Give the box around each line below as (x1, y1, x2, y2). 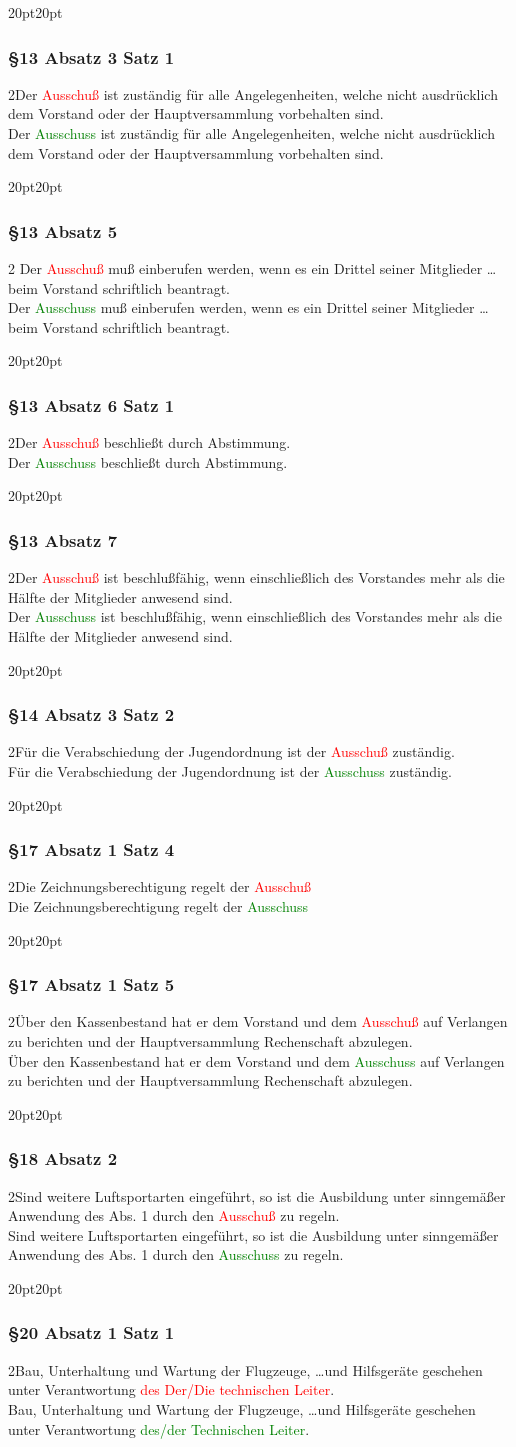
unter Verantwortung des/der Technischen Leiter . (8, 1418, 310, 1439)
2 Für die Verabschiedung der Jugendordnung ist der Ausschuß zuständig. (8, 741, 455, 762)
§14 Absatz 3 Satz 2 (8, 702, 175, 727)
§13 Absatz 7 (8, 527, 118, 552)
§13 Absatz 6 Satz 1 (8, 392, 175, 417)
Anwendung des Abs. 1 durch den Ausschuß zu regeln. (8, 1205, 340, 1226)
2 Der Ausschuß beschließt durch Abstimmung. (8, 432, 291, 453)
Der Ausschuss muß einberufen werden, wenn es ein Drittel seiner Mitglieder (8, 297, 475, 318)
